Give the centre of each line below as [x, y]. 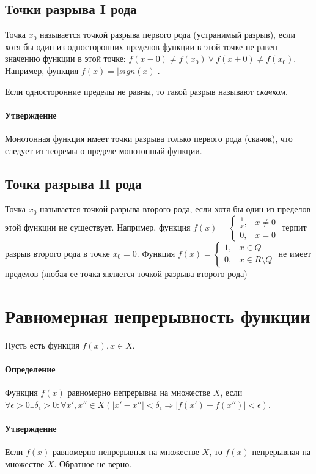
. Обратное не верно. [93, 463]
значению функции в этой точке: [65, 58]
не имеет [295, 253]
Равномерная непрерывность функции [158, 315]
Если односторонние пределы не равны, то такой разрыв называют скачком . [146, 91]
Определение [30, 368]
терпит [294, 227]
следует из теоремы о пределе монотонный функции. [104, 150]
